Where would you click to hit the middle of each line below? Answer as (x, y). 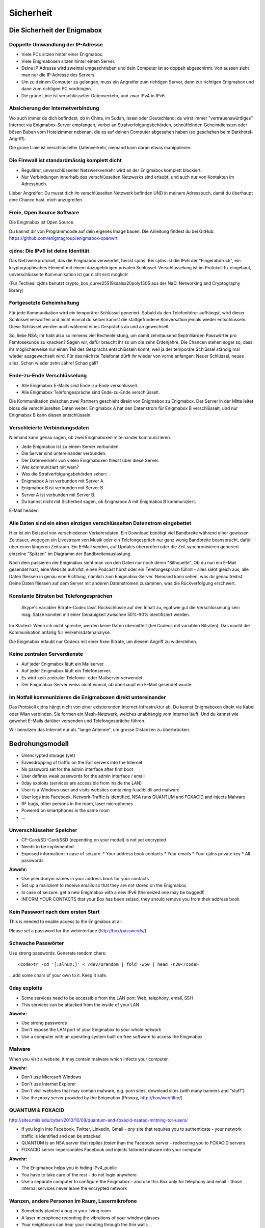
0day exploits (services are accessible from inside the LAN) (82, 783)
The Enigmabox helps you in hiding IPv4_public (69, 1168)
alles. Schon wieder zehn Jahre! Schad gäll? (54, 363)
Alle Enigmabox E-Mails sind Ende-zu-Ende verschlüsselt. (80, 385)
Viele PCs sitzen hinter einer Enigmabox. (62, 55)
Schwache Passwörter (37, 943)
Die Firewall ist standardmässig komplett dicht (66, 161)
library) (16, 290)
